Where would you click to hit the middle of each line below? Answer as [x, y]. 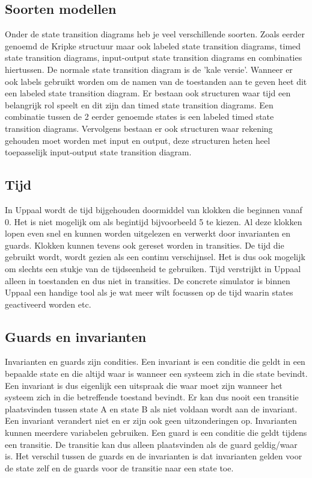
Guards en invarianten [76, 336]
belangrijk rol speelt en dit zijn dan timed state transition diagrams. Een [139, 104]
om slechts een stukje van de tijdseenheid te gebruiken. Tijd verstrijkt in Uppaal [153, 268]
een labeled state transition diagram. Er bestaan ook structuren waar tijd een [148, 93]
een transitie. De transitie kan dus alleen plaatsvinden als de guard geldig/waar [151, 444]
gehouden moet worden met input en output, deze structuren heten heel [138, 140]
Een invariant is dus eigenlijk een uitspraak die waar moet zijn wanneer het [144, 385]
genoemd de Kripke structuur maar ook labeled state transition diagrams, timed [153, 45]
